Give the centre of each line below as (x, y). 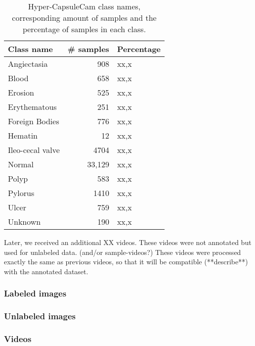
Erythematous (32, 107)
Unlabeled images (40, 316)
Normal (21, 164)
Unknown (24, 222)
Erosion (21, 92)
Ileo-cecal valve (34, 150)
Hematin (23, 135)
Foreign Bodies (34, 121)
